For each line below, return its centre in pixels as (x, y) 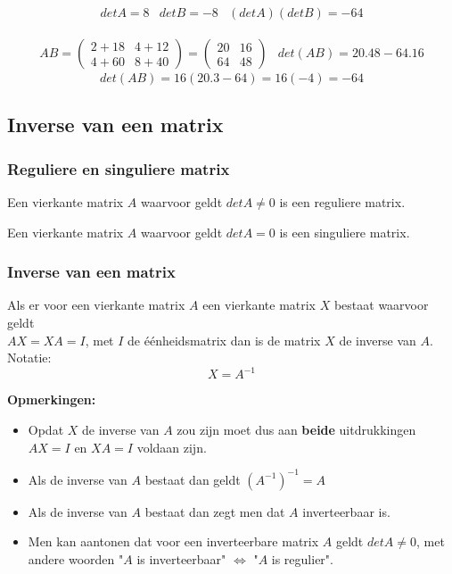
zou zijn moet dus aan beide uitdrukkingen (296, 429)
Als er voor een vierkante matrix (96, 305)
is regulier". (302, 558)
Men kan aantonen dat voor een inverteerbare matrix (173, 541)
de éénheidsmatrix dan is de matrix (224, 340)
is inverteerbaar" (181, 558)
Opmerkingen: (52, 399)
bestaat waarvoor (381, 305)
